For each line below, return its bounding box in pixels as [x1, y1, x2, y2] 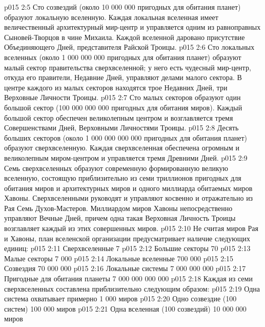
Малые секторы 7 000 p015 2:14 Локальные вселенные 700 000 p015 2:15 [4, 253, 234, 263]
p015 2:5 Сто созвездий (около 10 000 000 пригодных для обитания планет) [4, 2, 241, 12]
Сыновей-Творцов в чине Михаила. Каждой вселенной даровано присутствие [4, 31, 245, 42]
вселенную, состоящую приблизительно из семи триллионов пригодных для [4, 172, 241, 183]
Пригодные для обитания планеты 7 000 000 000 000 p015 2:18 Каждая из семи [4, 273, 253, 284]
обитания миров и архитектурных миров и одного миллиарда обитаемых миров [4, 182, 253, 193]
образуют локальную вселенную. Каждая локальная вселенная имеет [4, 11, 218, 22]
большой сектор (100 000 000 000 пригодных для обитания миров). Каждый [4, 102, 242, 112]
